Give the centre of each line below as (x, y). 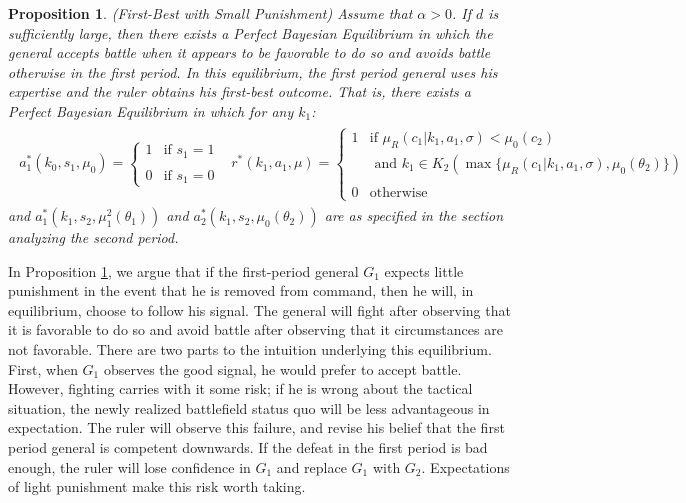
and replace (311, 466)
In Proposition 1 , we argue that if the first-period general (183, 270)
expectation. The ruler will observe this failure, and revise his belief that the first (256, 427)
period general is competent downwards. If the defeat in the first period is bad (248, 447)
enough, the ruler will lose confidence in (129, 466)
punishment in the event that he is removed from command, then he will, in (241, 290)
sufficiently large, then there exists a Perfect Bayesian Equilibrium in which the (250, 32)
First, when (43, 368)
